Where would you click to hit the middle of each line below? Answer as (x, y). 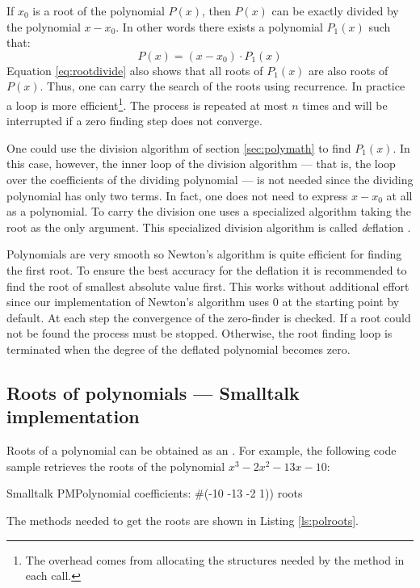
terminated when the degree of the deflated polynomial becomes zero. (178, 349)
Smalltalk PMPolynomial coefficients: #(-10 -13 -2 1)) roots (155, 493)
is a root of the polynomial (99, 10)
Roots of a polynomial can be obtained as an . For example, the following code (202, 450)
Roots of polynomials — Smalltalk (153, 392)
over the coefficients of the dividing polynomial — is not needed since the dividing (210, 179)
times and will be (345, 105)
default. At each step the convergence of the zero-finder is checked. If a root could (209, 317)
